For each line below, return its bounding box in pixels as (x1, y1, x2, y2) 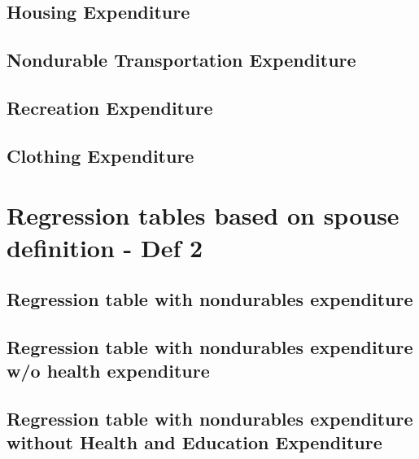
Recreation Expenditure (7, 94, 213, 120)
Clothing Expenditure (7, 142, 194, 168)
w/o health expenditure (7, 358, 210, 383)
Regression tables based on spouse (7, 199, 399, 232)
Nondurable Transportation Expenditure (7, 47, 356, 72)
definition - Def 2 (7, 230, 203, 264)
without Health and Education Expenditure (7, 430, 382, 455)
